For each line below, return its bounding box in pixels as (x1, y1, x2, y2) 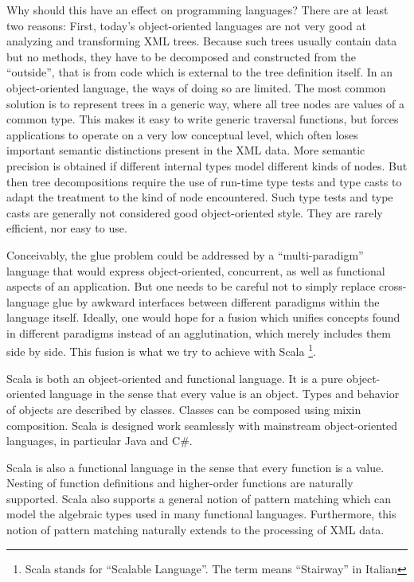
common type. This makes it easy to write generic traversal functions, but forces (6, 111, 399, 127)
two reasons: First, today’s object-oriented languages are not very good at (6, 17, 366, 33)
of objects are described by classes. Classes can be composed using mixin (6, 400, 361, 417)
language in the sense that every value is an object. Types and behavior (49, 385, 400, 402)
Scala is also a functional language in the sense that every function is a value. (6, 459, 385, 475)
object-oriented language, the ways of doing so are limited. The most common (6, 79, 386, 96)
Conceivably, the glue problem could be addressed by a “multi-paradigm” (6, 246, 364, 263)
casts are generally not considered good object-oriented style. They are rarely (6, 204, 383, 221)
